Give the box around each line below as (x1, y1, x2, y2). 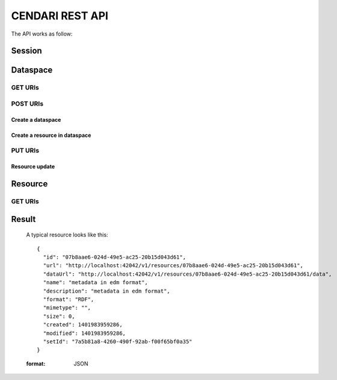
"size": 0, (43, 312, 75, 320)
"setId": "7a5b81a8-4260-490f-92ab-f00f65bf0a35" (43, 338, 193, 345)
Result (11, 214, 36, 224)
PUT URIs (11, 147, 39, 155)
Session (11, 46, 42, 56)
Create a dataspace (11, 116, 61, 123)
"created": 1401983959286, (43, 321, 123, 328)
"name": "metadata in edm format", (43, 279, 149, 286)
